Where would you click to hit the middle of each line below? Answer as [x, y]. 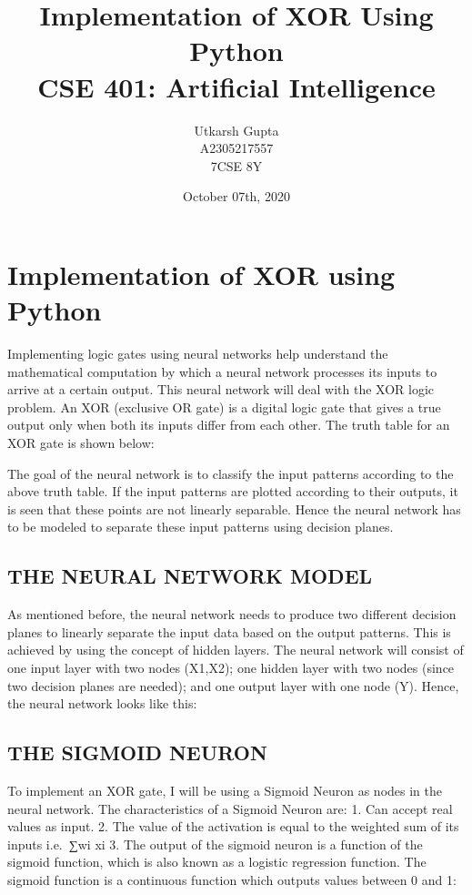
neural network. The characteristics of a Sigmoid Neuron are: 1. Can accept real [230, 808]
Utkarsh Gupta [236, 130]
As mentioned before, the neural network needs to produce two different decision [232, 614]
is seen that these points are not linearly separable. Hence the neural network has [234, 509]
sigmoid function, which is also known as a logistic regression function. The [217, 862]
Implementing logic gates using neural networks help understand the [198, 353]
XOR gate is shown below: [81, 442]
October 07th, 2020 [236, 196]
